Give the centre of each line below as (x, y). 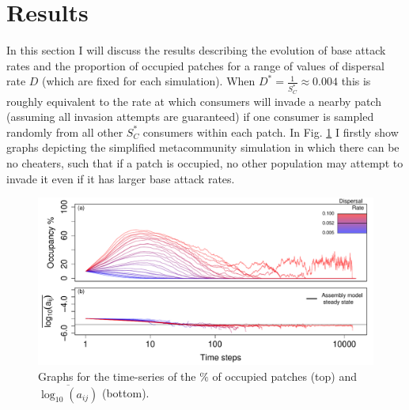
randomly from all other (65, 132)
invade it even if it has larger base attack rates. (121, 178)
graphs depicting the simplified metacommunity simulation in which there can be (203, 147)
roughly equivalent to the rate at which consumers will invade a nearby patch (194, 101)
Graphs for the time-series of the (117, 376)
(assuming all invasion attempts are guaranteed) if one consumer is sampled (190, 117)
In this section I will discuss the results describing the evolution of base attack (196, 50)
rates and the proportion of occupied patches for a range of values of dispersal (195, 65)
